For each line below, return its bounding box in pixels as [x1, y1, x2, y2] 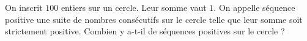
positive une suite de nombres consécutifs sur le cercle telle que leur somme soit [5, 13, 303, 25]
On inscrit [5, 1, 43, 13]
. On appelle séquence [213, 1, 295, 13]
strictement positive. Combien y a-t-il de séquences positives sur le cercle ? [5, 25, 285, 37]
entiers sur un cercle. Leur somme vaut [61, 1, 207, 13]
